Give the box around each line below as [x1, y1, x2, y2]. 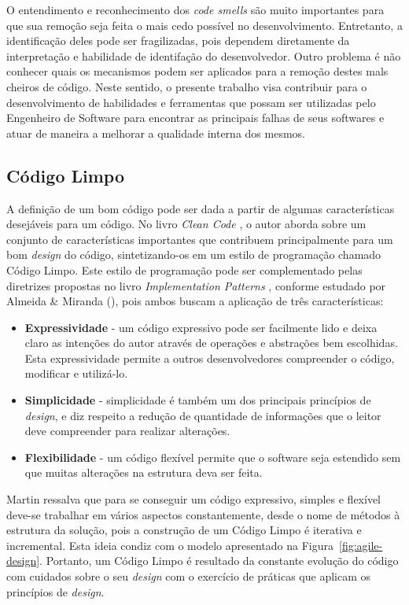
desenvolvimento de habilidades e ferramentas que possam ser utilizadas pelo [6, 94, 376, 110]
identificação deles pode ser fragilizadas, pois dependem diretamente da [6, 32, 350, 49]
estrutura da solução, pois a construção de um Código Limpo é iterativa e [6, 522, 362, 538]
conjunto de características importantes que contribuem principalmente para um [6, 231, 393, 247]
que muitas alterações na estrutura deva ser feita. [24, 464, 263, 481]
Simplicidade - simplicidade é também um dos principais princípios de [24, 392, 371, 408]
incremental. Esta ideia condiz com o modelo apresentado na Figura [6, 537, 333, 553]
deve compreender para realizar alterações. [24, 422, 230, 439]
